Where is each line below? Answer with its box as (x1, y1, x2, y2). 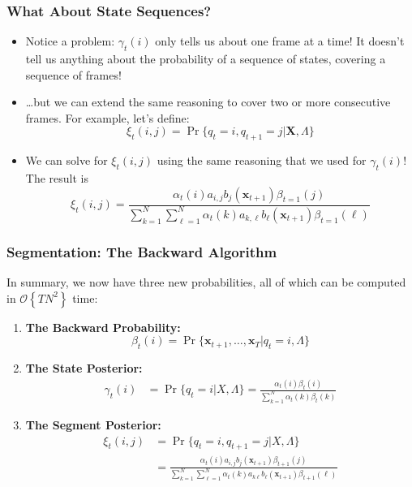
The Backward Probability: (25, 318, 181, 335)
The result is (25, 169, 88, 186)
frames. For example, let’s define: (25, 109, 190, 126)
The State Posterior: (25, 360, 143, 377)
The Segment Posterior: (25, 416, 161, 433)
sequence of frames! (25, 66, 122, 83)
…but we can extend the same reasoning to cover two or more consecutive (25, 93, 391, 110)
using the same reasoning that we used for (157, 152, 367, 169)
